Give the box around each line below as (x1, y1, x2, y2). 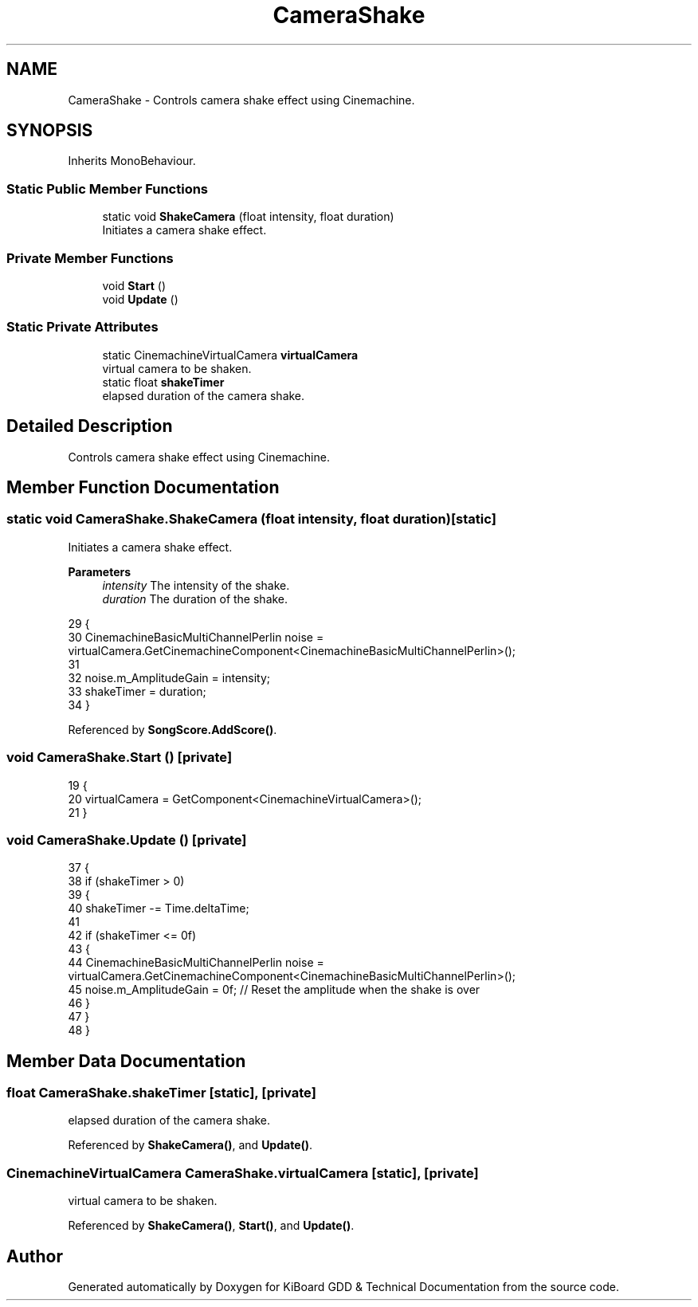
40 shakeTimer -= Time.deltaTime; (68, 901, 249, 916)
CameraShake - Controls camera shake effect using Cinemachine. (68, 92, 415, 107)
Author (6, 1246, 63, 1266)
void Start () (102, 278, 167, 292)
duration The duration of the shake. (102, 591, 288, 606)
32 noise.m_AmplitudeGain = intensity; (68, 670, 271, 685)
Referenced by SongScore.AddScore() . (68, 722, 277, 736)
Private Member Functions (6, 249, 174, 266)
